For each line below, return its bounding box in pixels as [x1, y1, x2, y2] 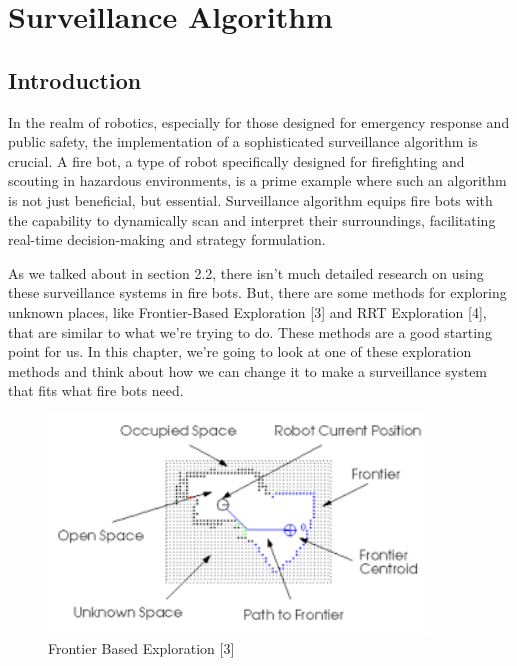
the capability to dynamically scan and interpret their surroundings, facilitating [8, 209, 496, 230]
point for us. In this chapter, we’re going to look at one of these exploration [8, 341, 472, 362]
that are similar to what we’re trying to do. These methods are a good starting [8, 321, 492, 342]
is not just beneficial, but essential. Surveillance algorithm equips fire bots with [8, 189, 493, 210]
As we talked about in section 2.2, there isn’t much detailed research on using [8, 262, 484, 283]
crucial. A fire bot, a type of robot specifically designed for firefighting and [8, 150, 465, 171]
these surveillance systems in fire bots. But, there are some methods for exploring [8, 282, 507, 303]
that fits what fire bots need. [8, 380, 184, 401]
